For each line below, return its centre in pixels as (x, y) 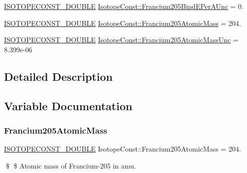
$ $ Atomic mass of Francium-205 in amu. (71, 165)
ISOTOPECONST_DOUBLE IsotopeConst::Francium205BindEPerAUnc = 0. (124, 6)
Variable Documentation (68, 105)
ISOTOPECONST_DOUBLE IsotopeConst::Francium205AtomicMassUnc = (121, 40)
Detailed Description (59, 76)
